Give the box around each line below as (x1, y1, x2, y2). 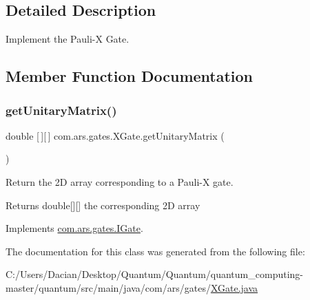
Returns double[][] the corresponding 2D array (6, 197, 200, 212)
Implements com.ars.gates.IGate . (6, 221, 143, 235)
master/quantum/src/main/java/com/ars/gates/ (6, 280, 211, 294)
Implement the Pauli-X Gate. (6, 32, 130, 46)
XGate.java (210, 280, 258, 294)
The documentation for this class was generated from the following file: (6, 244, 305, 258)
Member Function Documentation (6, 65, 254, 87)
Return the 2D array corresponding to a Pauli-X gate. (6, 174, 234, 189)
